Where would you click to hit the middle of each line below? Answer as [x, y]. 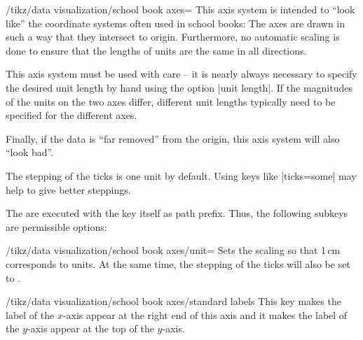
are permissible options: [56, 226]
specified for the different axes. [71, 115]
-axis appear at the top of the [90, 328]
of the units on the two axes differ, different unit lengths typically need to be [171, 101]
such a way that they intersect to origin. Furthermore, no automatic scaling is [173, 37]
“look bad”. [30, 152]
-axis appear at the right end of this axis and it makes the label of [205, 314]
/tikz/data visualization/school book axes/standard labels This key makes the [173, 301]
